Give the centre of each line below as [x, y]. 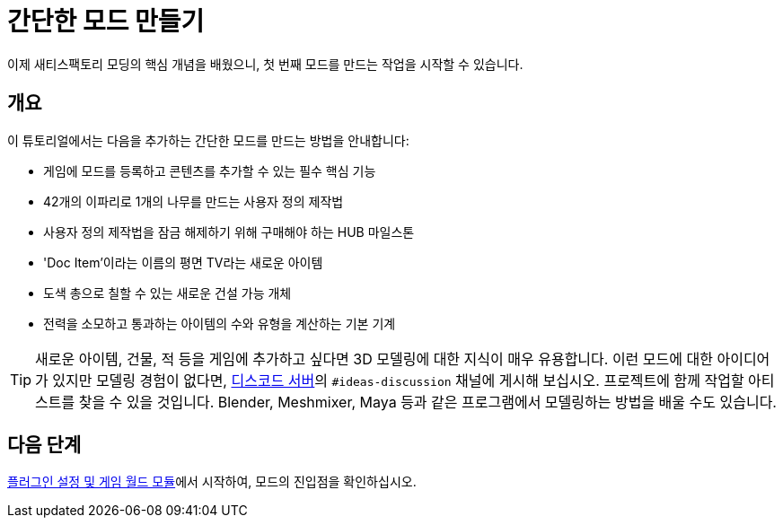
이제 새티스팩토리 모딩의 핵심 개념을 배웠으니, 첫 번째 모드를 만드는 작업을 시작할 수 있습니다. [265, 64]
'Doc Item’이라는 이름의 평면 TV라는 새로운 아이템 [183, 262]
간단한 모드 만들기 [106, 22]
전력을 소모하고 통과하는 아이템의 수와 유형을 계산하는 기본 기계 [220, 323]
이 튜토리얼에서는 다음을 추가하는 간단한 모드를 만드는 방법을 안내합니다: [208, 140]
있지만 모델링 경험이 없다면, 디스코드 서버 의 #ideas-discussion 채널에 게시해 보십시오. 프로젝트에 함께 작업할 [398, 380]
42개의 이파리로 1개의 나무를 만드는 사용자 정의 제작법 [194, 201]
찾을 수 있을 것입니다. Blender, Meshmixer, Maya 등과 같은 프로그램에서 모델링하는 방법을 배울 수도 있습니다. [427, 402]
